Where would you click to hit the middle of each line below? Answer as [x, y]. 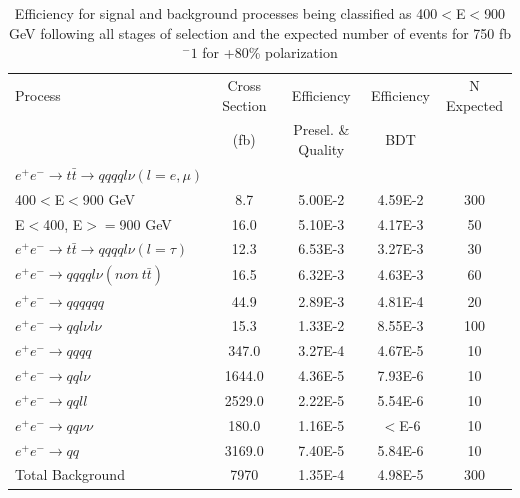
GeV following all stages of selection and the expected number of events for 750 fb [260, 32]
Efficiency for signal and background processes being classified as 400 [226, 13]
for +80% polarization [270, 52]
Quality [321, 149]
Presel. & [321, 129]
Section [244, 104]
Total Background [70, 474]
